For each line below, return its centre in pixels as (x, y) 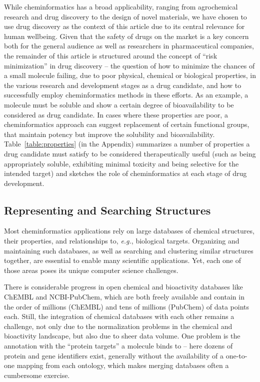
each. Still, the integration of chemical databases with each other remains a (119, 316)
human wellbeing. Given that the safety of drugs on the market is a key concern (126, 36)
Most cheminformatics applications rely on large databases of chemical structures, (129, 231)
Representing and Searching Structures (107, 210)
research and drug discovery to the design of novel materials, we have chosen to (125, 16)
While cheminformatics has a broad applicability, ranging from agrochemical (121, 6)
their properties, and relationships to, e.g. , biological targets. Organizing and (122, 241)
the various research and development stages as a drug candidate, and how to (123, 85)
